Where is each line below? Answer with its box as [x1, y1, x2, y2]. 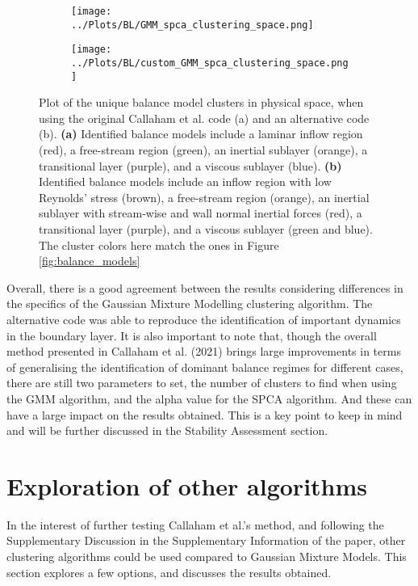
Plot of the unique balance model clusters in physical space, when [39, 94, 364, 111]
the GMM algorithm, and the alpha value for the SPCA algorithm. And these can [6, 390, 412, 407]
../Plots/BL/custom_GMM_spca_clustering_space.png [71, 57, 349, 69]
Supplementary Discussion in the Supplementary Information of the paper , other [6, 532, 406, 549]
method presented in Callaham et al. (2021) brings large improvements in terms [6, 343, 401, 360]
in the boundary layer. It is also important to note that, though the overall [6, 327, 377, 344]
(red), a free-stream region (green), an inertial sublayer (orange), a [39, 141, 368, 158]
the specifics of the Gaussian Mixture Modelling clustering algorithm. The [6, 295, 373, 312]
